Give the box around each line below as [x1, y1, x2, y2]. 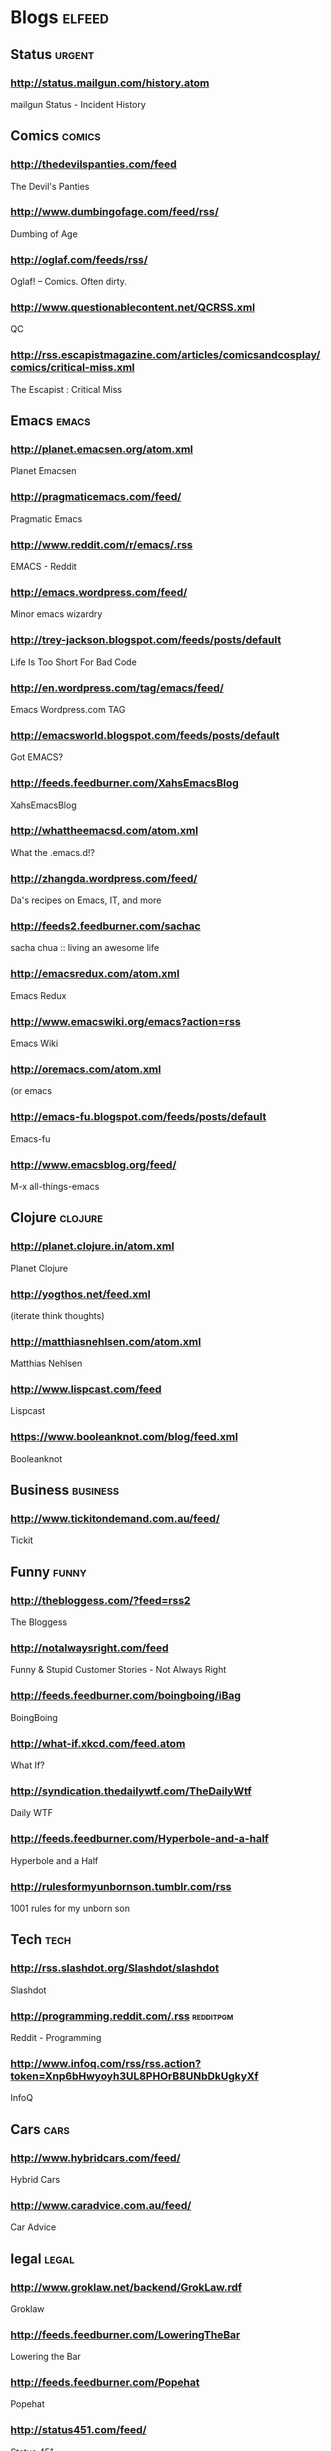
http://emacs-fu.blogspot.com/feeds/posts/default [10, 1110, 267, 1124]
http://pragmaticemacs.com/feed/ [10, 490, 182, 504]
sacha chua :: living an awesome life [10, 942, 160, 954]
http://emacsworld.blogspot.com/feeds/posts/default [10, 728, 280, 742]
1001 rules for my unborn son [10, 1902, 130, 1914]
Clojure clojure [10, 1209, 103, 1226]
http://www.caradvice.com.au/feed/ [10, 2198, 192, 2212]
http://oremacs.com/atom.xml [10, 1062, 162, 1076]
